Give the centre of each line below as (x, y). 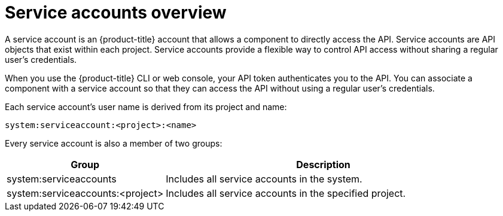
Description (323, 164)
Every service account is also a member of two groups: (114, 143)
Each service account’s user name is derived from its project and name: (146, 107)
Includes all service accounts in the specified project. (286, 193)
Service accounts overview (116, 13)
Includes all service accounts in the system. (264, 179)
